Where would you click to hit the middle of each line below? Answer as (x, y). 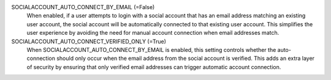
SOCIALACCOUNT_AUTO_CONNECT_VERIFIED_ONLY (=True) (89, 41)
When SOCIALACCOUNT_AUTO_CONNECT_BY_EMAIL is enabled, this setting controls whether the (151, 49)
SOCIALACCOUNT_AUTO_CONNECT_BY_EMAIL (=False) (83, 7)
